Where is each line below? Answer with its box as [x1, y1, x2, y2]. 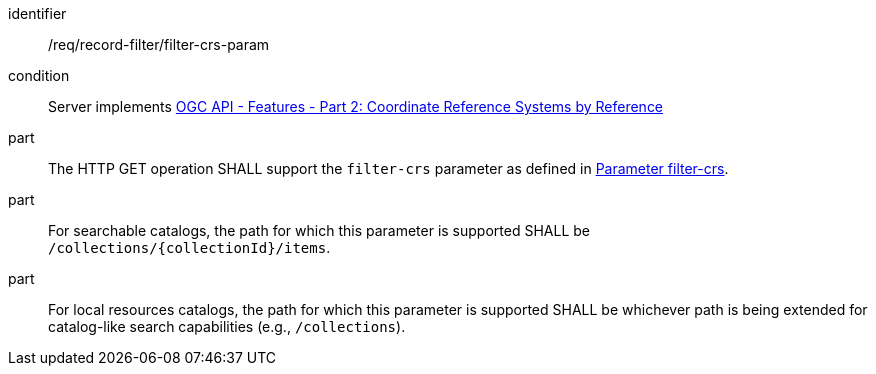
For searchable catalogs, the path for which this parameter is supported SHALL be [48, 222, 590, 239]
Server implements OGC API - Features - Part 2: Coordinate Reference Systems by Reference [48, 98, 664, 115]
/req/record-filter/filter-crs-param [48, 36, 270, 53]
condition [8, 67, 70, 84]
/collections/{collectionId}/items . [48, 239, 331, 256]
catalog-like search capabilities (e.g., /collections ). [48, 318, 406, 335]
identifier [8, 5, 67, 22]
